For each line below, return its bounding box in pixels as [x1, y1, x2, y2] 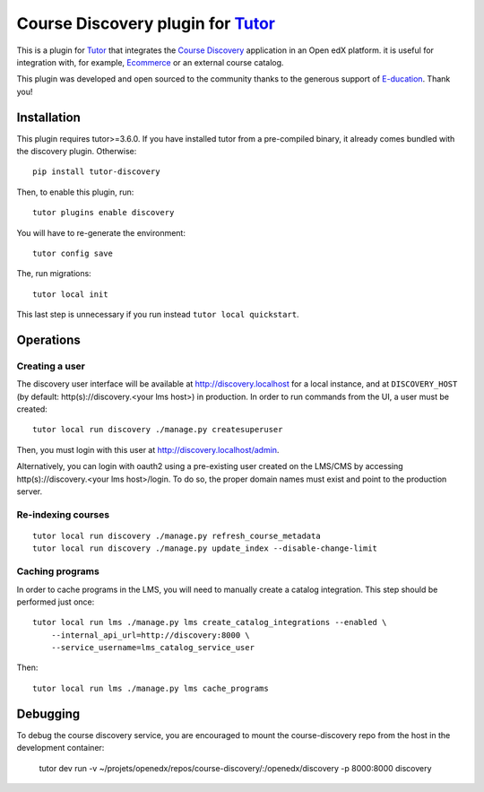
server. [16, 486, 43, 497]
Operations [16, 332, 81, 347]
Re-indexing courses [16, 508, 110, 520]
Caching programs [16, 565, 100, 578]
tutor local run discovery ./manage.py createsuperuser [32, 424, 283, 435]
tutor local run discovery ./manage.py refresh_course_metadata [32, 530, 322, 541]
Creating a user [16, 360, 85, 372]
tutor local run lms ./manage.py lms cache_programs [32, 683, 269, 693]
